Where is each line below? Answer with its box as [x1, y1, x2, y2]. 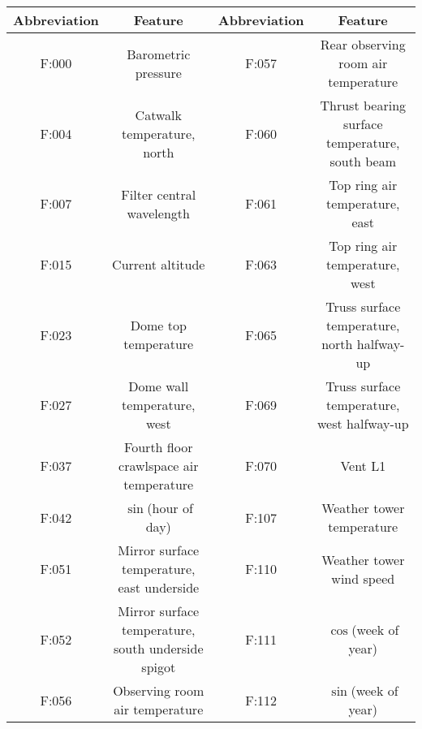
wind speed [331, 568, 395, 588]
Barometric [127, 44, 191, 63]
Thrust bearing [320, 96, 407, 114]
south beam [329, 152, 396, 170]
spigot [141, 658, 176, 676]
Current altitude [112, 255, 205, 274]
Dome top [130, 316, 187, 334]
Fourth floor [124, 438, 193, 456]
